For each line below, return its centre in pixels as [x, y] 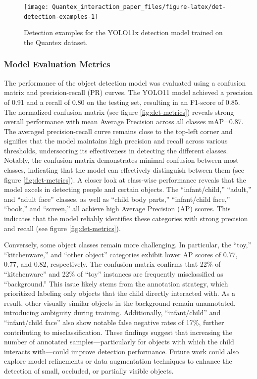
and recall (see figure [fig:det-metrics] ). [62, 228]
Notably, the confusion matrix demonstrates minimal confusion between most [121, 160]
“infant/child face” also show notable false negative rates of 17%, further [114, 322]
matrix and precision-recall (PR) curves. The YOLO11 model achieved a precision [128, 92]
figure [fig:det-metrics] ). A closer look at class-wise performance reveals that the [125, 179]
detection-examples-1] [61, 17]
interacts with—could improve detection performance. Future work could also [122, 351]
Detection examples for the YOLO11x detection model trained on [123, 32]
